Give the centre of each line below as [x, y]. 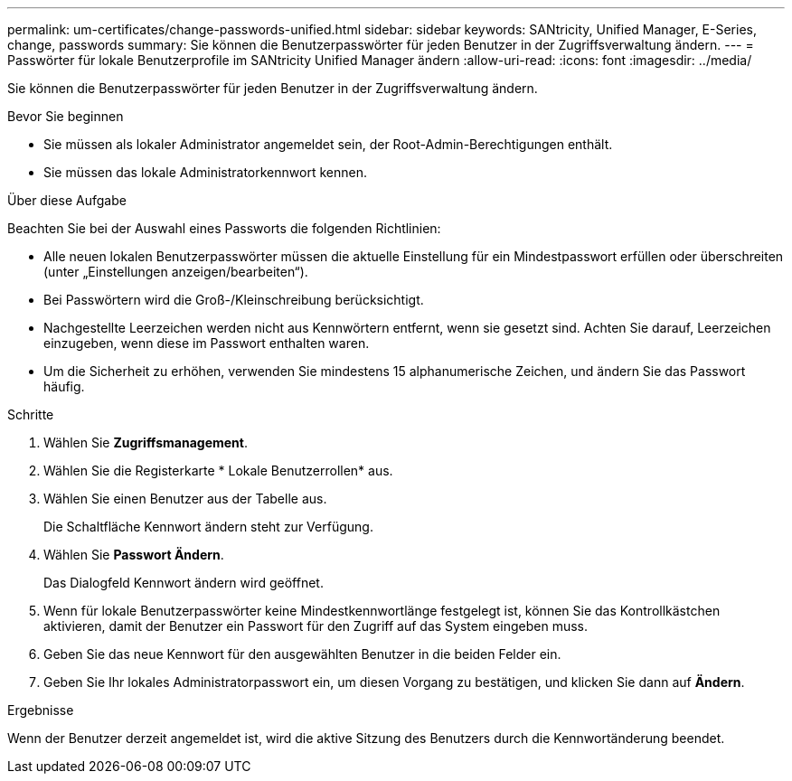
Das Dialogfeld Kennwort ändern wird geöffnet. [184, 583]
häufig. [64, 386]
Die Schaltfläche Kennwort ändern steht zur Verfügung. [208, 527]
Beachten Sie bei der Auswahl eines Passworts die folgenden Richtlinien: [224, 228]
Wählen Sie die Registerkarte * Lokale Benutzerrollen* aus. [218, 470]
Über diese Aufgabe [67, 200]
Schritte [31, 414]
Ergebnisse [41, 710]
